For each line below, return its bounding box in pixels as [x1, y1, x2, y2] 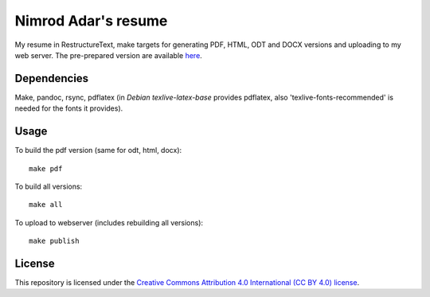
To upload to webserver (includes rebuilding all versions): [14, 217, 203, 227]
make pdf [29, 164, 63, 173]
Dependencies [14, 72, 89, 85]
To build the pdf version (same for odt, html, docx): [14, 146, 182, 155]
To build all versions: [14, 182, 83, 191]
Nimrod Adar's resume [14, 12, 168, 29]
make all [29, 200, 63, 209]
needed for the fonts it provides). [14, 104, 123, 113]
